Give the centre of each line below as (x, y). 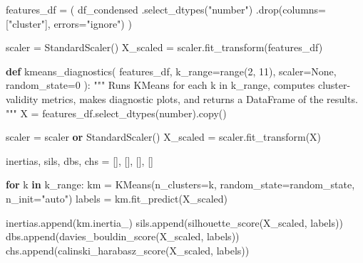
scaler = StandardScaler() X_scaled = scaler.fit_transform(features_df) (164, 47)
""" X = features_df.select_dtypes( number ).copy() (116, 113)
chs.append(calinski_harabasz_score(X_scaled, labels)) (128, 250)
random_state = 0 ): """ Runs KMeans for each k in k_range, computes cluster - (178, 85)
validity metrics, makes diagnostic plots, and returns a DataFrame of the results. (182, 98)
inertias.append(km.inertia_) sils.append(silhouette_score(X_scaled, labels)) (174, 222)
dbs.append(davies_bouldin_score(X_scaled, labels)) (123, 236)
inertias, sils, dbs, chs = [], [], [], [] (80, 160)
